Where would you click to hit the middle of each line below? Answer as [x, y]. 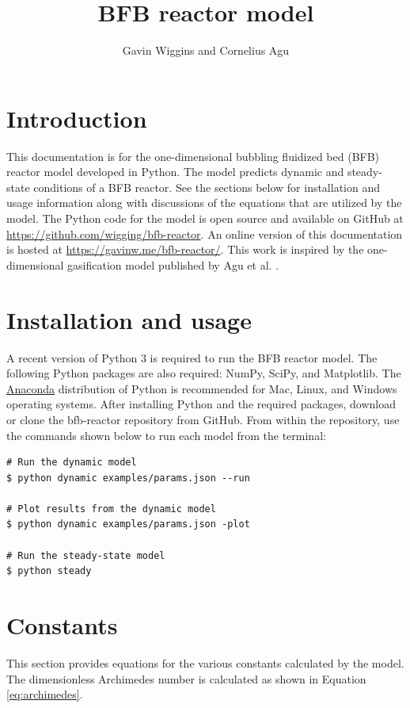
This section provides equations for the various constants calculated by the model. [205, 662]
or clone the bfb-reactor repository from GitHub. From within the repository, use [203, 419]
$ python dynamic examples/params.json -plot [128, 524]
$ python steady [49, 571]
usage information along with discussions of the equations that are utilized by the [204, 203]
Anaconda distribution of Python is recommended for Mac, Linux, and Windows [202, 388]
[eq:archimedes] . [45, 694]
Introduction [77, 118]
